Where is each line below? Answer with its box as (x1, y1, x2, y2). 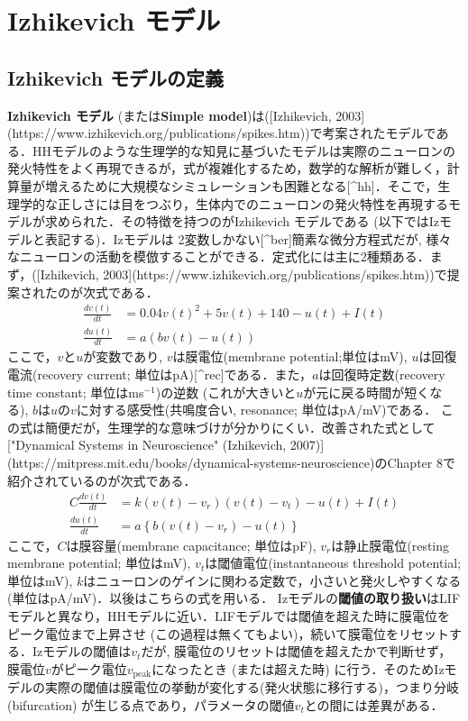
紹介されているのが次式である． (7, 470, 197, 489)
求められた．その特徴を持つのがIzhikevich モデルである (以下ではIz (44, 212, 439, 231)
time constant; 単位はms (7, 382, 144, 401)
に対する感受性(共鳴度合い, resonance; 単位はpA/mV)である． (76, 400, 437, 419)
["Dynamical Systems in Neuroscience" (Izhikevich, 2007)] (7, 435, 325, 454)
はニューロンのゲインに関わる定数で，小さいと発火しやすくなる (83, 570, 462, 589)
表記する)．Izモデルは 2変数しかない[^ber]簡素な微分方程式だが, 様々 (44, 229, 452, 248)
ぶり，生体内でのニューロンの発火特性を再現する (158, 194, 449, 213)
